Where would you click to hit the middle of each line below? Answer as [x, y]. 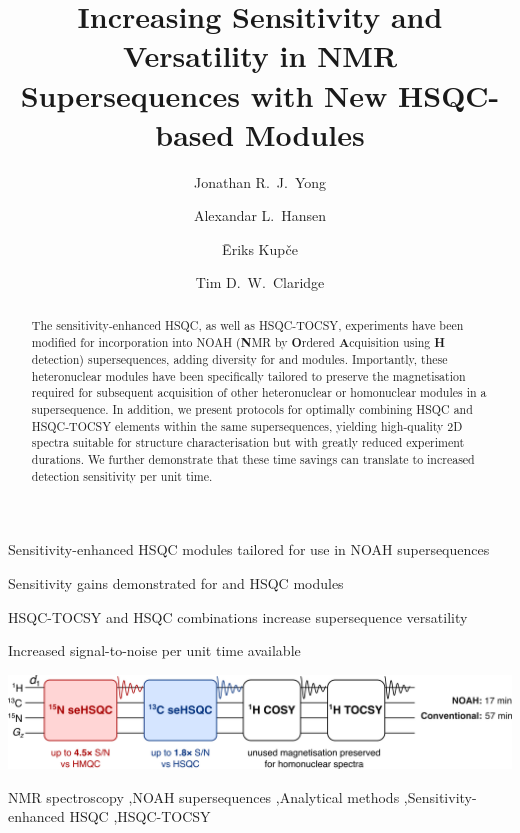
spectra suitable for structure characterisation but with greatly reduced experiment [248, 442]
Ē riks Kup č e [260, 248]
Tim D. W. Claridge [260, 282]
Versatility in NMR [260, 55]
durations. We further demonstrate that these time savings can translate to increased [253, 459]
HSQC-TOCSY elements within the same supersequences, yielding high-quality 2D [247, 425]
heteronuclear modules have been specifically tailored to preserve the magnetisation [248, 375]
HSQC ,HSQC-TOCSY [140, 816]
